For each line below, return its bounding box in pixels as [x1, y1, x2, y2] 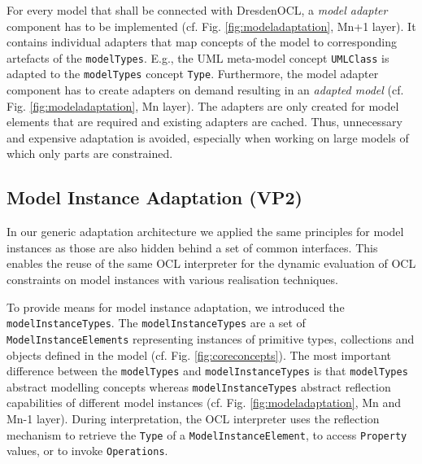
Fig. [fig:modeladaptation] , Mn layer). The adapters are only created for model [7, 97, 399, 114]
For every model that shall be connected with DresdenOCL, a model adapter [7, 2, 388, 18]
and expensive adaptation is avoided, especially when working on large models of [7, 129, 409, 146]
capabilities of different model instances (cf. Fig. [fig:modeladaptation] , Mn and [7, 394, 402, 411]
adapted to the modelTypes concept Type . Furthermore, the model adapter [7, 65, 379, 82]
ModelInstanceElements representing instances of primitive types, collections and [7, 330, 415, 347]
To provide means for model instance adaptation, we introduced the [7, 298, 345, 315]
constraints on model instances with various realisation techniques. [7, 271, 338, 288]
